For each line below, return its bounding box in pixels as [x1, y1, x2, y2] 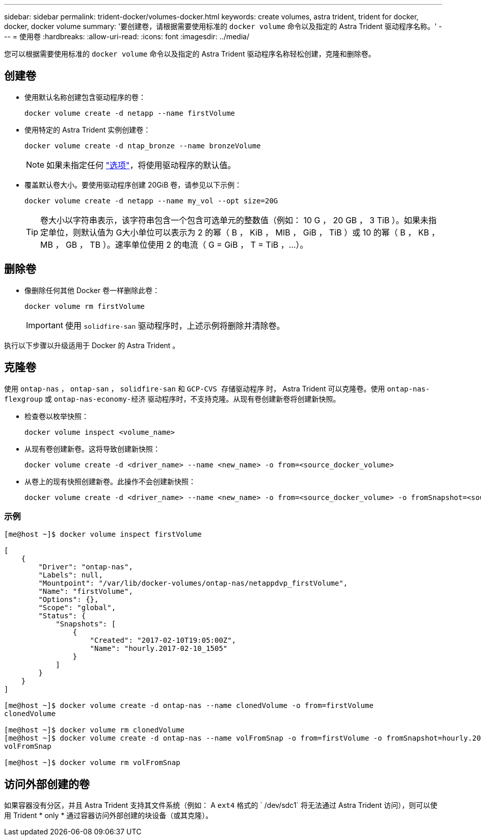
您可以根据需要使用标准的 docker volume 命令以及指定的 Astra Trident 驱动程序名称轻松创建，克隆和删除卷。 [4, 49, 376, 58]
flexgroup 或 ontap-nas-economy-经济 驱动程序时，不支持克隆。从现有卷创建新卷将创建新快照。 [4, 394, 340, 403]
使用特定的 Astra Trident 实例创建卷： [24, 125, 151, 134]
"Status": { [38, 612, 86, 620]
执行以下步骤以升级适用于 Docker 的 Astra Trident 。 [4, 340, 180, 350]
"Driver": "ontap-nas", [38, 563, 133, 571]
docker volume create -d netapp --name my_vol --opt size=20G [24, 196, 278, 205]
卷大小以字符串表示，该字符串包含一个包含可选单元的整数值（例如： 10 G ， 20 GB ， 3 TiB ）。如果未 [40, 215, 429, 225]
